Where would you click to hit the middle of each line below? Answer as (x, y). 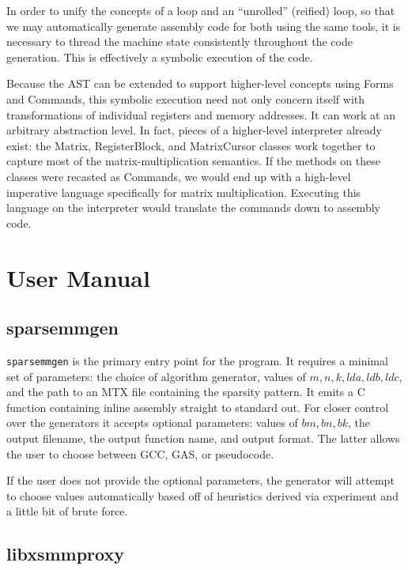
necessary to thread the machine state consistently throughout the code (179, 42)
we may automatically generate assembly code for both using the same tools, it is (204, 26)
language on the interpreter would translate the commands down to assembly (193, 208)
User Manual (78, 277)
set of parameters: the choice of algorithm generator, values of (156, 376)
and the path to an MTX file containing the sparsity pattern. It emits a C (186, 392)
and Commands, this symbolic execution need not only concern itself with (186, 98)
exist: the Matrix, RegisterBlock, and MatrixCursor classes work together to (191, 145)
